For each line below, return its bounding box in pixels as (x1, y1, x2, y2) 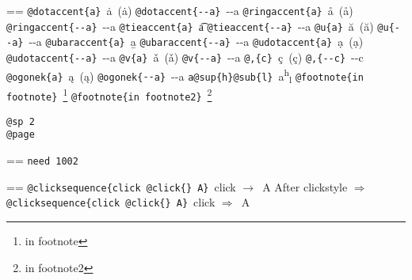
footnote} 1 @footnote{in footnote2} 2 (6, 85, 212, 104)
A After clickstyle (262, 178, 348, 195)
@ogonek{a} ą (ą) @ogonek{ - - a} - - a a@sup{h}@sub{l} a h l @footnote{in (6, 65, 364, 86)
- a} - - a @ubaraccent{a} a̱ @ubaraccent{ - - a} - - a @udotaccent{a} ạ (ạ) (6, 33, 364, 50)
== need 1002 (6, 152, 78, 168)
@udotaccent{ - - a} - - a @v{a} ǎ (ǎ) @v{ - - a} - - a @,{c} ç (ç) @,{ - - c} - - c (6, 48, 364, 65)
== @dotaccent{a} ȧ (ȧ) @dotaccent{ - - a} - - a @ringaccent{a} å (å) (6, 2, 353, 18)
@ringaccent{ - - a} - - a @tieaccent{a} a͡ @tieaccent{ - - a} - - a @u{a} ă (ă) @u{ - (6, 17, 401, 34)
